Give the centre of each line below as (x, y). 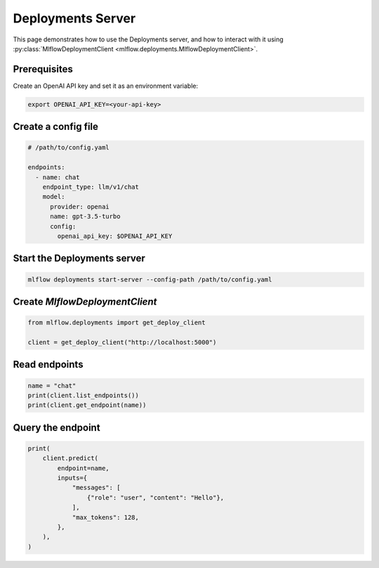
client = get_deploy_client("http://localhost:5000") (122, 342)
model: (54, 197)
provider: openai (80, 206)
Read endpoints (48, 365)
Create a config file (55, 127)
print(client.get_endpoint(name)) (87, 405)
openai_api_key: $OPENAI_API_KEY (115, 236)
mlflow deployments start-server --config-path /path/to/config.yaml (150, 279)
